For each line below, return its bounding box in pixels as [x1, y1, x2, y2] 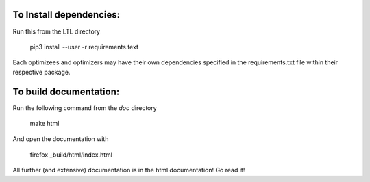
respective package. [12, 68, 71, 76]
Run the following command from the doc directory [12, 103, 157, 112]
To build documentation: [12, 86, 120, 97]
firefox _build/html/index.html [29, 151, 113, 159]
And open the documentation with [12, 135, 109, 143]
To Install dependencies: [12, 9, 121, 21]
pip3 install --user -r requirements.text [29, 42, 138, 51]
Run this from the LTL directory [12, 27, 101, 36]
